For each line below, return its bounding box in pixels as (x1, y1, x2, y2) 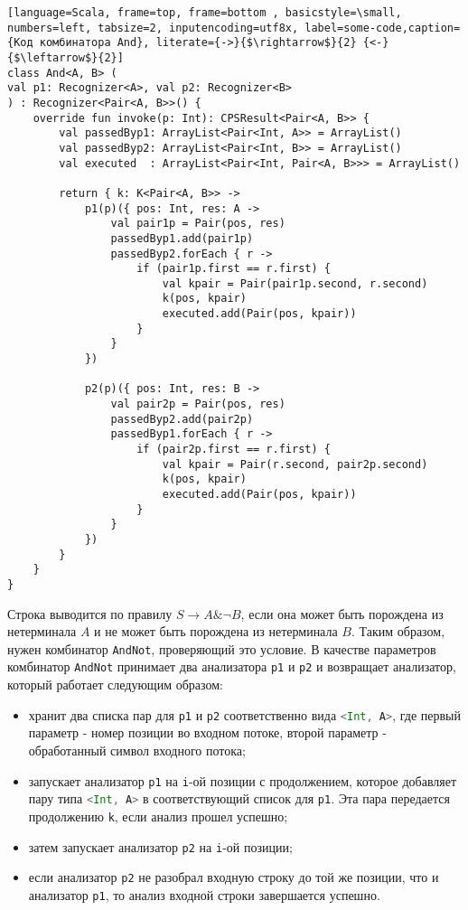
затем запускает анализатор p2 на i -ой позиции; (28, 837, 293, 856)
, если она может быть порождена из (240, 604, 444, 623)
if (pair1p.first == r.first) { (136, 262, 331, 276)
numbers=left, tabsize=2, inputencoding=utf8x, (7, 21, 299, 34)
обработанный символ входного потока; (28, 740, 246, 759)
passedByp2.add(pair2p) (110, 412, 254, 426)
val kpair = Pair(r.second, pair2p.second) (162, 457, 428, 471)
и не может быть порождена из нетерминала (94, 622, 338, 641)
